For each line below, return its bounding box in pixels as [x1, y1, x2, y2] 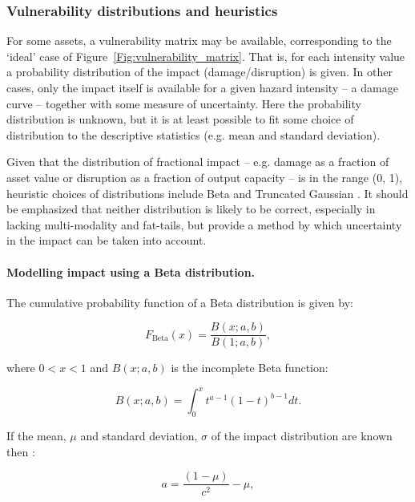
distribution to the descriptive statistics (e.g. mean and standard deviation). [6, 126, 381, 143]
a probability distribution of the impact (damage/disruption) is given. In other [6, 63, 393, 80]
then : [6, 443, 35, 459]
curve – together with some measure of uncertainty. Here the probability [6, 95, 361, 111]
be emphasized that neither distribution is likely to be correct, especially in [6, 200, 376, 217]
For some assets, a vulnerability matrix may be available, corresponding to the [6, 32, 392, 49]
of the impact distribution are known [211, 427, 393, 444]
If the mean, [6, 427, 66, 444]
